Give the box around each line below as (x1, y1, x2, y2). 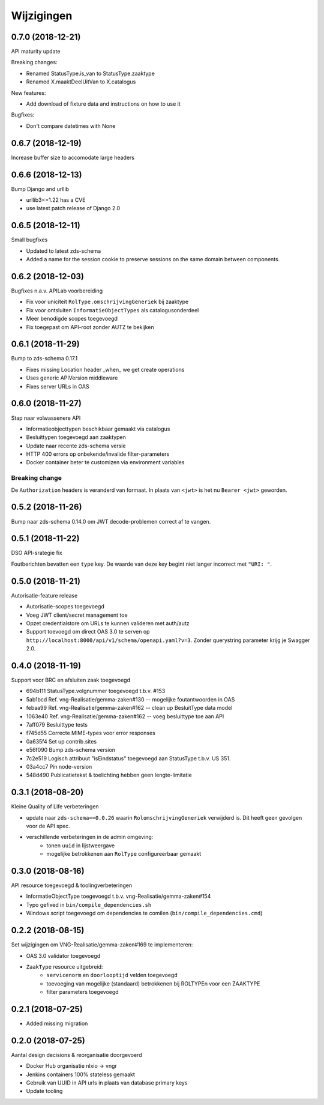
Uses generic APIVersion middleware (26, 374, 118, 381)
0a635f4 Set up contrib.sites (26, 737, 97, 745)
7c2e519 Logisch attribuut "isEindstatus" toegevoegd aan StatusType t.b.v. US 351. (26, 754, 231, 762)
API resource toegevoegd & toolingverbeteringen (11, 882, 132, 889)
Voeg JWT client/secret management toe (26, 611, 128, 619)
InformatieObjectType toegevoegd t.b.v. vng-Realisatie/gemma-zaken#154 (26, 892, 211, 900)
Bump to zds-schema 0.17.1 (11, 355, 78, 362)
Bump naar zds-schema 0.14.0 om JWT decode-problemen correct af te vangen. (11, 518, 211, 525)
